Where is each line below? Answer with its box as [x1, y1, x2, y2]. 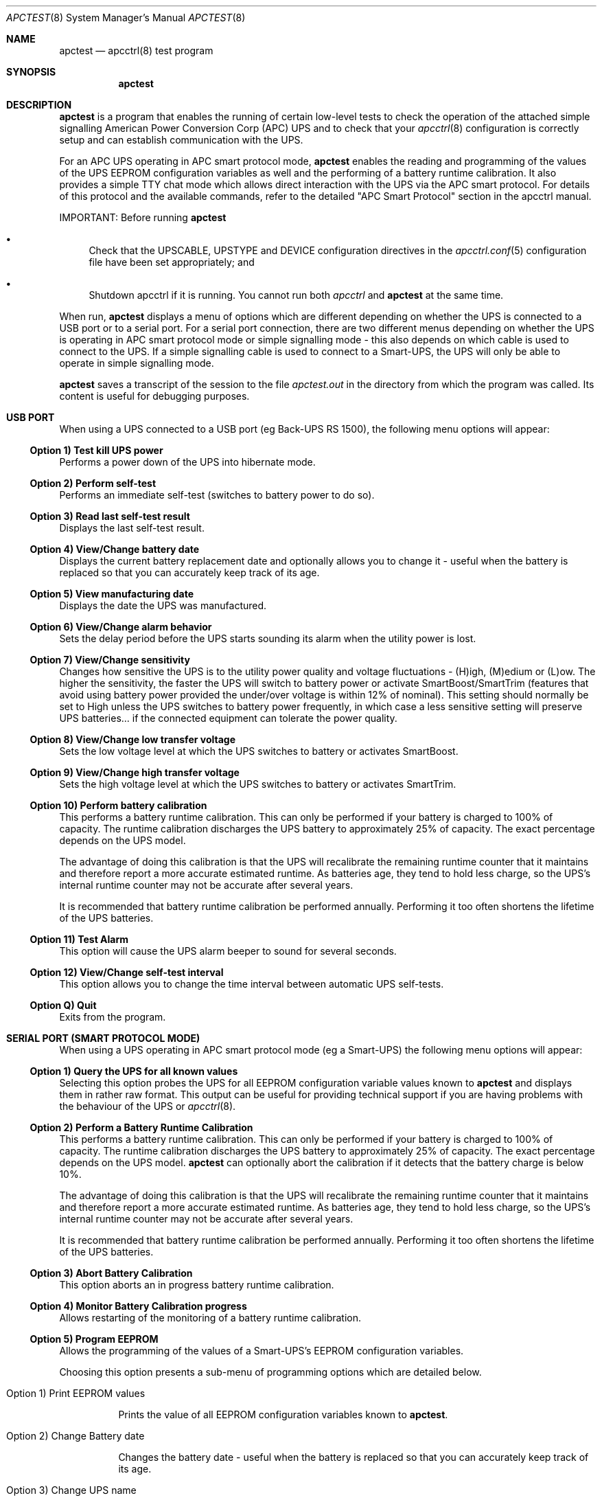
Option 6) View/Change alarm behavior [30, 621, 212, 633]
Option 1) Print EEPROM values [6, 1387, 146, 1399]
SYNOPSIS [6, 66, 56, 78]
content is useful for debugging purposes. [59, 390, 250, 402]
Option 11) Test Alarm [30, 933, 129, 945]
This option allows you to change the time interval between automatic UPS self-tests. [59, 978, 444, 990]
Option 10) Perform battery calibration [30, 799, 207, 811]
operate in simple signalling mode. [59, 357, 214, 369]
